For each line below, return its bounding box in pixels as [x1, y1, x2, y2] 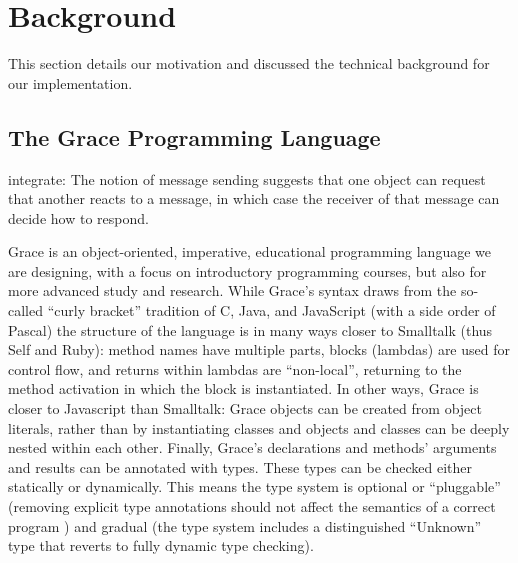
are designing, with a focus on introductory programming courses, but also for [8, 260, 487, 281]
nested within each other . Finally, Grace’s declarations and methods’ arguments [8, 437, 497, 458]
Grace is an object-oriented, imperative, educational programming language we [8, 241, 491, 262]
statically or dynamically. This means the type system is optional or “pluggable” [8, 476, 501, 497]
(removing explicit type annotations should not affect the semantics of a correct [8, 496, 496, 517]
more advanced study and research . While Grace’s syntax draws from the [8, 280, 457, 301]
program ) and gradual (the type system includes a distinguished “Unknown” [8, 515, 482, 536]
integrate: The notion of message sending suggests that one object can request [8, 168, 486, 189]
